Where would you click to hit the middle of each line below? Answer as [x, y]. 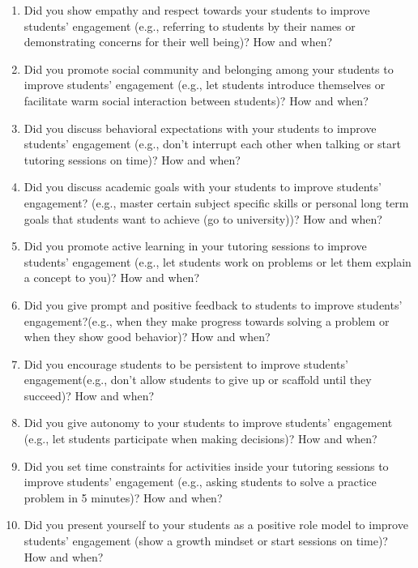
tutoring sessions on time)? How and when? [132, 159]
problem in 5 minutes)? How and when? [123, 497]
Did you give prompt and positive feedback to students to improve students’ [213, 304]
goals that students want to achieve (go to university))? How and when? [203, 218]
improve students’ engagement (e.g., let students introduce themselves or [205, 85]
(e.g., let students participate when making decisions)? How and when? [200, 439]
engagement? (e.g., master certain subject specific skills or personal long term [216, 202]
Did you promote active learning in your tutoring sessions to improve [195, 246]
